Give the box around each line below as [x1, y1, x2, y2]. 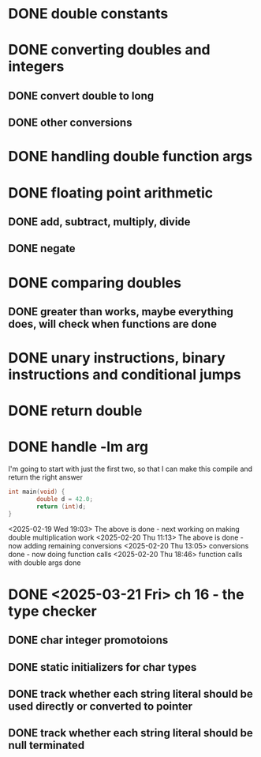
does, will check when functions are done [8, 317, 217, 330]
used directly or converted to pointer [8, 700, 193, 714]
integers [8, 58, 65, 76]
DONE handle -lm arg [8, 438, 148, 456]
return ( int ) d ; [36, 503, 87, 510]
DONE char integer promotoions [8, 634, 169, 647]
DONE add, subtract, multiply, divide [8, 215, 191, 228]
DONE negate [8, 242, 76, 255]
